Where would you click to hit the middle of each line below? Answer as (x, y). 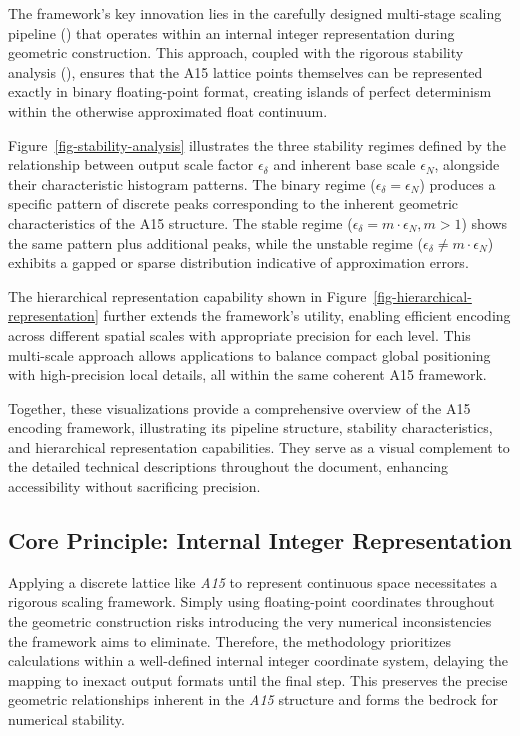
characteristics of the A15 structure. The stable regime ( (180, 222)
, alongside (467, 164)
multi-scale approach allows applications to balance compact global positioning (249, 354)
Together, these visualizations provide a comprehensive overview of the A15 (239, 407)
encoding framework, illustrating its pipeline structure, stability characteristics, (250, 427)
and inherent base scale (344, 164)
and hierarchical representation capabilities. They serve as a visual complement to (259, 446)
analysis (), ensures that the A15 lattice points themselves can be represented (245, 71)
